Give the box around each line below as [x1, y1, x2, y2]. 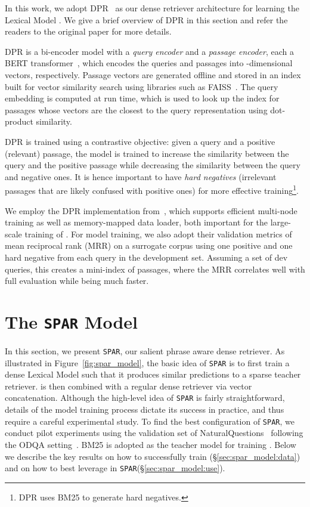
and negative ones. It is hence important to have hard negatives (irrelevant [5, 170, 277, 183]
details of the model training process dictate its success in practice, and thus [5, 403, 284, 416]
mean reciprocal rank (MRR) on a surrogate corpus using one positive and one [5, 239, 293, 252]
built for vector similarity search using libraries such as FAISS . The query [5, 80, 278, 92]
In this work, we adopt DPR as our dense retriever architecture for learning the [5, 2, 299, 14]
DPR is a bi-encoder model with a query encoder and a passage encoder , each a [5, 45, 294, 57]
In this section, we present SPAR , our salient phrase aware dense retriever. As [5, 344, 285, 357]
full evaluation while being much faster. [5, 274, 149, 287]
